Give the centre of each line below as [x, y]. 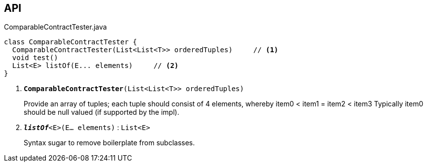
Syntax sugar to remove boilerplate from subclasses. [109, 143]
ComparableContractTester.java [55, 27]
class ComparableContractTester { [71, 42]
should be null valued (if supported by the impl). [102, 112]
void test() [35, 58]
